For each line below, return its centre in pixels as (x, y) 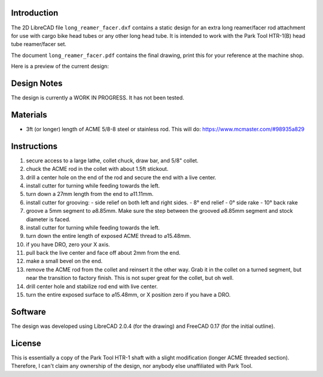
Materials (29, 115)
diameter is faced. (48, 219)
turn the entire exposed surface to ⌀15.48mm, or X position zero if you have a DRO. (128, 295)
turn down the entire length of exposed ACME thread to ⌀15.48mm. (109, 236)
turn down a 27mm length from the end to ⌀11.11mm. (90, 194)
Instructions (34, 146)
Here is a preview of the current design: (60, 67)
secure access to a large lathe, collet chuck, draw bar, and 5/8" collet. (112, 160)
